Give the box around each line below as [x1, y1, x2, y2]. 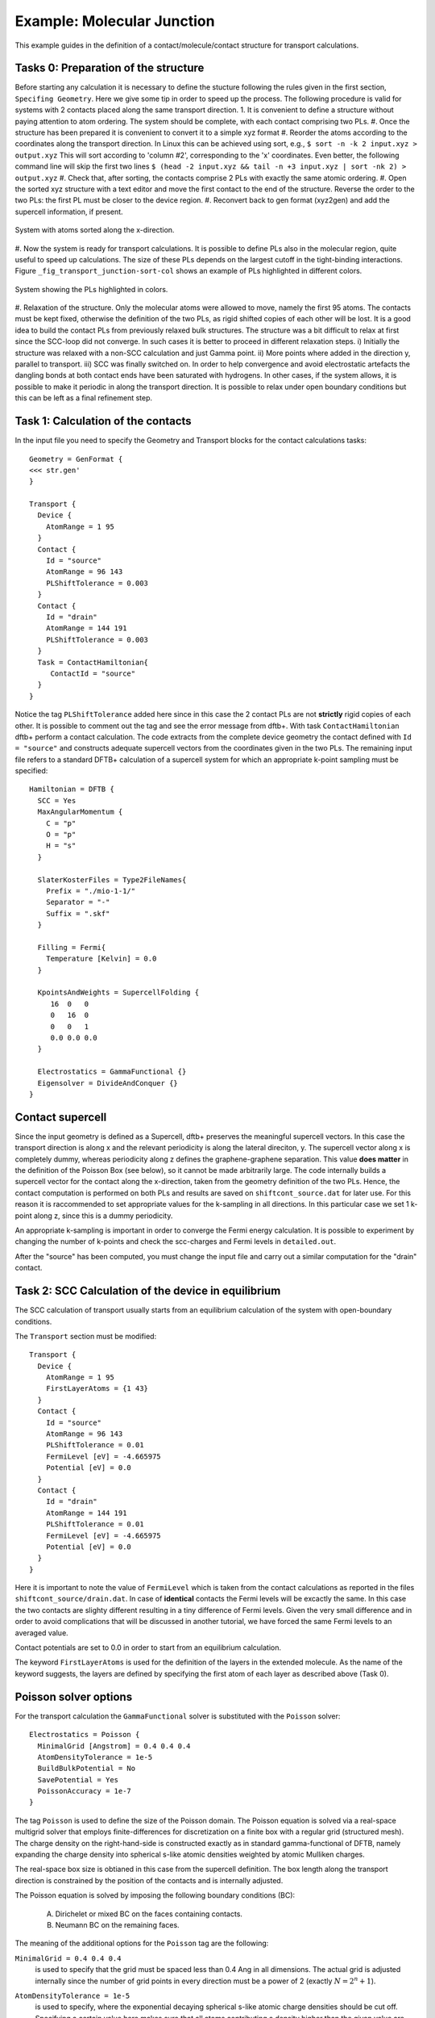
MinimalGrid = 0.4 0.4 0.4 [14, 1953, 122, 1963]
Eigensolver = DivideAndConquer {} [37, 1078, 179, 1087]
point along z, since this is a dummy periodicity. [14, 1211, 173, 1220]
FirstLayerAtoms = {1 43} [45, 1384, 149, 1393]
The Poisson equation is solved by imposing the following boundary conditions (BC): [14, 1890, 296, 1900]
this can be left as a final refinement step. [14, 393, 153, 403]
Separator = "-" [45, 898, 110, 907]
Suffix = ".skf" [45, 909, 110, 918]
